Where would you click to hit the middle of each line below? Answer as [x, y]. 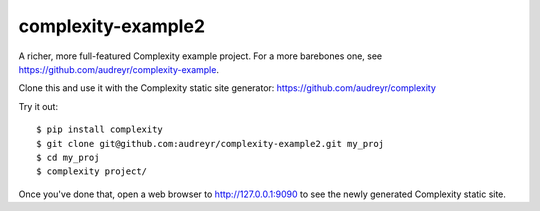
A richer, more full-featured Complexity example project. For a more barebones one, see [200, 56]
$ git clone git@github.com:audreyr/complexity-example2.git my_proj [210, 143]
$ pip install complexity [100, 129]
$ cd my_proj [68, 157]
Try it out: [38, 106]
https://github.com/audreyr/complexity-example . [119, 69]
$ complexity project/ [92, 171]
